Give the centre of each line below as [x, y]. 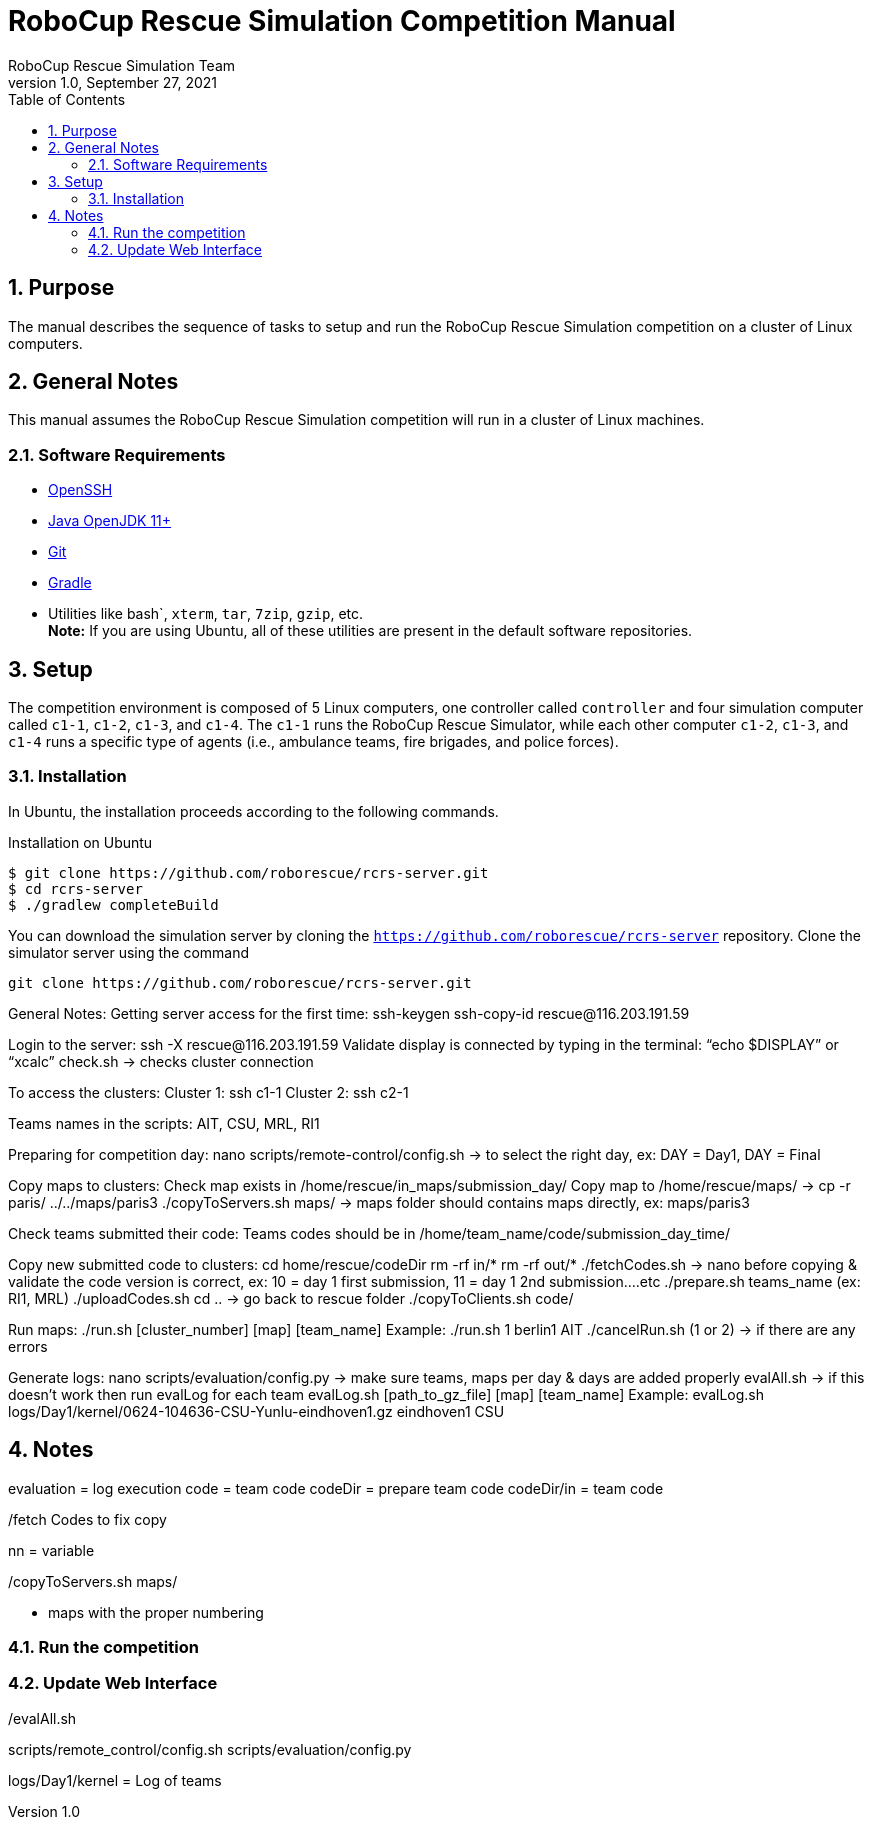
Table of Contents [67, 99]
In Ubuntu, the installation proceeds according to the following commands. [253, 811]
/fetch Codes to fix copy [87, 1519]
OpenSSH [80, 490]
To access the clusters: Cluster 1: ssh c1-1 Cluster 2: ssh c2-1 [208, 1092]
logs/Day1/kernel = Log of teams [115, 1780]
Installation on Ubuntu [80, 842]
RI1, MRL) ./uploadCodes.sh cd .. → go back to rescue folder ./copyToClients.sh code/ [291, 1298]
